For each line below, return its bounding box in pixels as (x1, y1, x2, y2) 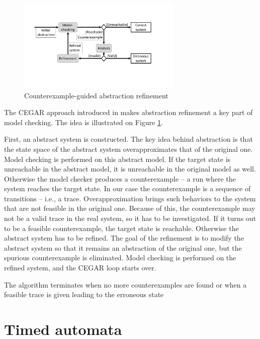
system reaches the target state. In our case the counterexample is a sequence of (4, 183, 251, 194)
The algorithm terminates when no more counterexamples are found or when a (4, 279, 247, 290)
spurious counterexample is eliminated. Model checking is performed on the (4, 252, 236, 263)
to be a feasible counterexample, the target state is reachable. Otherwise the (4, 222, 239, 233)
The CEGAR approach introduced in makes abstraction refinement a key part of (4, 107, 253, 118)
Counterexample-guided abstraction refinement (24, 90, 168, 100)
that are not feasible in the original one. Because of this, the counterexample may (4, 203, 255, 213)
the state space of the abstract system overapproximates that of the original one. (4, 143, 253, 154)
